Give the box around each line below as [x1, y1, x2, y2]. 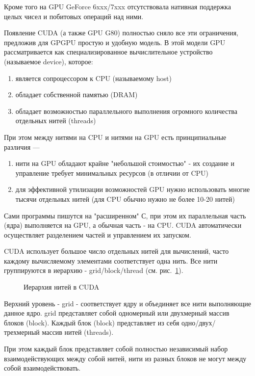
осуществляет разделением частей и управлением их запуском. [4, 229, 191, 240]
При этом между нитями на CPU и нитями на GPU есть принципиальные [4, 132, 227, 142]
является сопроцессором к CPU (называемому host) [15, 73, 172, 83]
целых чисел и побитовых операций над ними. [4, 11, 144, 21]
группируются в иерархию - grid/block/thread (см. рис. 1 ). [4, 265, 183, 275]
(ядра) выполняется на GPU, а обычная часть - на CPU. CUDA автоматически [4, 220, 242, 230]
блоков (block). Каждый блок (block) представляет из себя [4, 317, 179, 327]
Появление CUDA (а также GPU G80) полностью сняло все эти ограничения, [4, 27, 238, 38]
